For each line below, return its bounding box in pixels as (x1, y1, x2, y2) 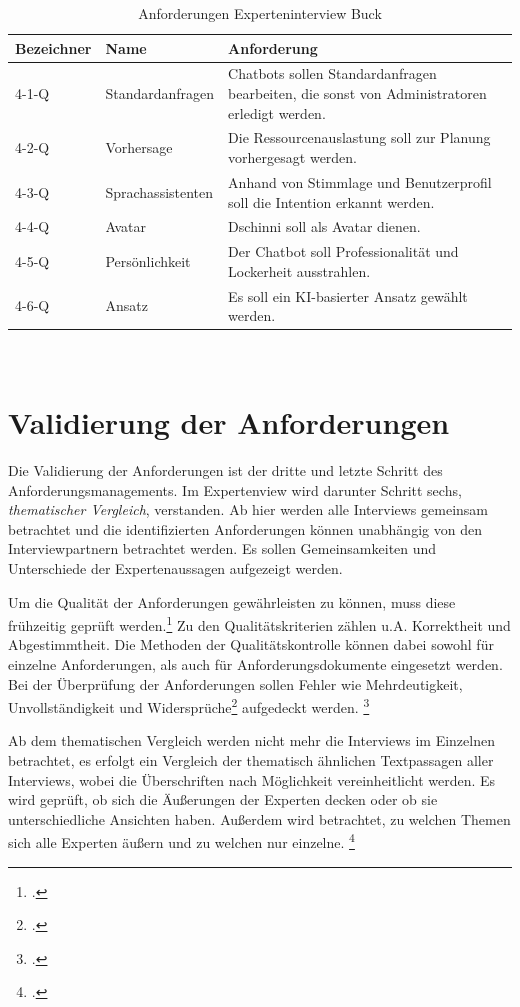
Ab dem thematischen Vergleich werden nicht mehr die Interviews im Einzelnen (8, 730, 495, 751)
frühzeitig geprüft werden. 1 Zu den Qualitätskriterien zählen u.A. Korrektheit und (8, 612, 511, 635)
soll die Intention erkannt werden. (228, 191, 435, 212)
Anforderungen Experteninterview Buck (138, 3, 382, 23)
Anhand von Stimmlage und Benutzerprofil (228, 171, 492, 192)
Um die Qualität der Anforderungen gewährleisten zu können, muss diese (8, 591, 456, 612)
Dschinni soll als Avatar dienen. (228, 216, 421, 237)
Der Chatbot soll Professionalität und (228, 241, 459, 262)
